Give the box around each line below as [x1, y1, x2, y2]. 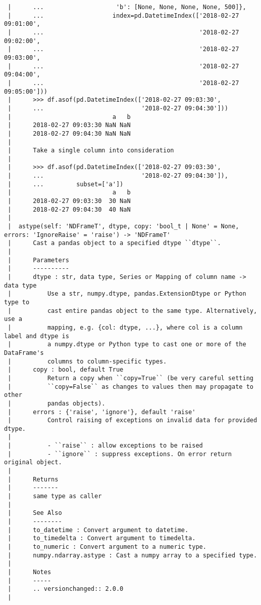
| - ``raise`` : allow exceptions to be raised [8, 442, 203, 450]
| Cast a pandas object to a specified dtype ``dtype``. [8, 239, 221, 247]
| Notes [8, 568, 51, 576]
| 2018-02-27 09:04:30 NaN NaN [8, 130, 131, 137]
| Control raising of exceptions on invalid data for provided [8, 417, 257, 424]
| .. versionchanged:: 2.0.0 [8, 585, 124, 593]
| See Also [8, 509, 62, 517]
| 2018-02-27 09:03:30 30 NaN [8, 197, 131, 205]
